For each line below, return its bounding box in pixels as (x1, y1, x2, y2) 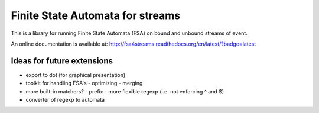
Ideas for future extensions (11, 56, 113, 66)
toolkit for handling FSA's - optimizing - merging (25, 80, 143, 87)
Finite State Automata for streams (11, 9, 181, 22)
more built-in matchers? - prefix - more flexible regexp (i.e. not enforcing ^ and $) (25, 88, 224, 95)
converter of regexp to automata (25, 96, 105, 104)
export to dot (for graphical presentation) (25, 71, 126, 78)
